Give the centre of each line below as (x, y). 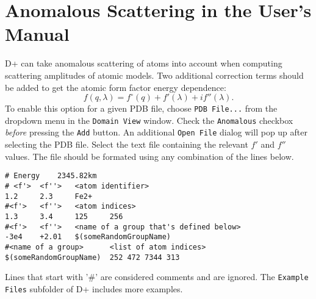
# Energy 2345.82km (51, 176)
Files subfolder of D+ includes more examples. (94, 288)
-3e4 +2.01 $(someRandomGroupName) (88, 237)
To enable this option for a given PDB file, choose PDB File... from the (141, 108)
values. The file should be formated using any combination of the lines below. (149, 156)
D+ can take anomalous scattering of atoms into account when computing (144, 63)
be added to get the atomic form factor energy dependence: (116, 87)
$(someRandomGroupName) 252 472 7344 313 (92, 257)
